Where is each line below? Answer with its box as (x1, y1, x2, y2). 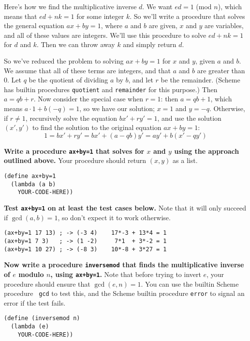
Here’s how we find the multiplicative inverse (4, 1, 137, 11)
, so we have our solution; (79, 103, 155, 113)
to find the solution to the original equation (32, 122, 162, 132)
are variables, (204, 20, 244, 31)
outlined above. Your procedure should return (4, 155, 147, 165)
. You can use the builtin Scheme (141, 278, 239, 289)
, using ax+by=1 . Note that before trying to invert (50, 269, 201, 279)
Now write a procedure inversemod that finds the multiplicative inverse (4, 260, 244, 270)
